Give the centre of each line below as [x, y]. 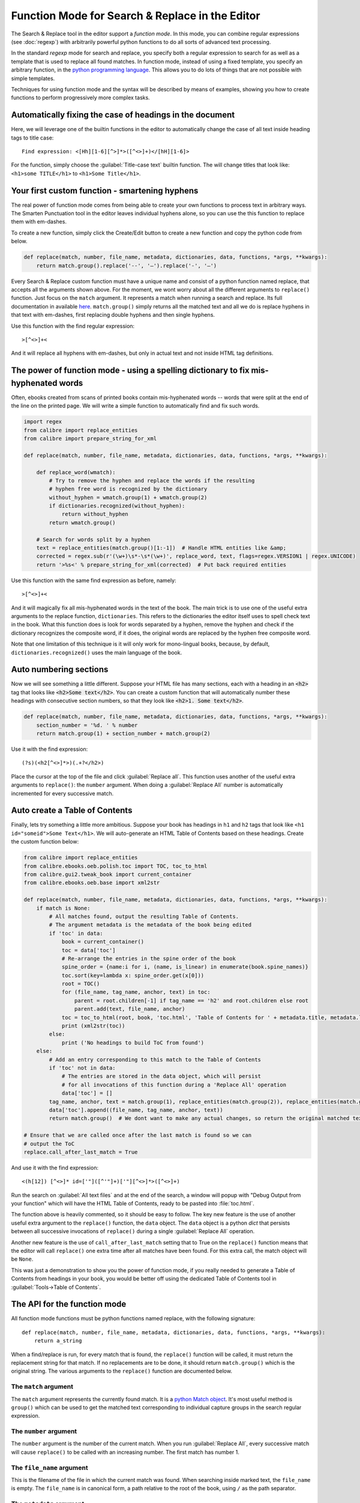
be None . [22, 1259]
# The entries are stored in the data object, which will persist [161, 1076]
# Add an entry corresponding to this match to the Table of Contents [155, 1059]
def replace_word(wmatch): [76, 472]
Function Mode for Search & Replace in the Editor [136, 16]
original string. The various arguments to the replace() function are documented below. [121, 1371]
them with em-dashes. [39, 222]
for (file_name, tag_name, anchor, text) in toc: [136, 992]
